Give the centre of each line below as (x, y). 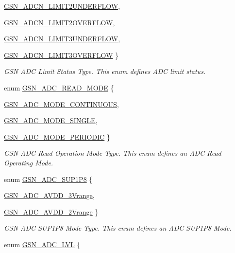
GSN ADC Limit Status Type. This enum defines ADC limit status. (105, 71)
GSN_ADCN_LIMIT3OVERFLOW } (61, 55)
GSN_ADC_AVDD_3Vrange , (49, 195)
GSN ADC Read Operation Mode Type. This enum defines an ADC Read (113, 153)
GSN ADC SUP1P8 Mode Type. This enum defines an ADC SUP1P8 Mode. (118, 228)
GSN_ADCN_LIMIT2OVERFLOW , (59, 22)
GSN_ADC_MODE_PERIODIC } (57, 136)
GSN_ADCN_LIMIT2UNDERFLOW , (62, 6)
